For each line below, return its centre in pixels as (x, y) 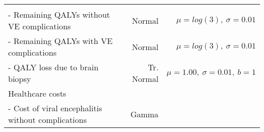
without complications (47, 120)
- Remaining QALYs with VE (60, 41)
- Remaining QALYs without (59, 14)
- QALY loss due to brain (53, 67)
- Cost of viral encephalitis (55, 108)
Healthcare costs (37, 93)
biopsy (20, 79)
